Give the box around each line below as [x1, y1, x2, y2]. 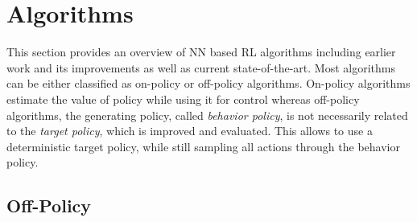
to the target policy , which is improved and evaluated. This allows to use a [6, 122, 373, 139]
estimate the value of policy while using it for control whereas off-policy [6, 90, 360, 107]
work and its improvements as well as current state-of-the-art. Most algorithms [6, 59, 395, 76]
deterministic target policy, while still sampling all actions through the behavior [6, 138, 400, 154]
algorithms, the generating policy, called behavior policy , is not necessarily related [6, 106, 408, 123]
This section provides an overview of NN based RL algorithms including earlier [6, 43, 396, 60]
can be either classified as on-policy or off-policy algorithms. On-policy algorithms [6, 75, 411, 92]
